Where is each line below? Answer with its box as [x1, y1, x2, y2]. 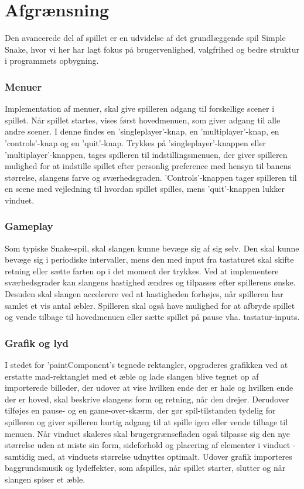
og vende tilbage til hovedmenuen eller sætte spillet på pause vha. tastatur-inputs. [5, 311, 300, 323]
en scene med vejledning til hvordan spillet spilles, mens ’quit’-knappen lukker [5, 182, 285, 195]
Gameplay [5, 219, 53, 233]
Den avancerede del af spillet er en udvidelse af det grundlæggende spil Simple [5, 32, 286, 44]
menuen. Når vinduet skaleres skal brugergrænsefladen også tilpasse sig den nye [5, 427, 290, 439]
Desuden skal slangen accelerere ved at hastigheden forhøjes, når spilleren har [5, 288, 283, 300]
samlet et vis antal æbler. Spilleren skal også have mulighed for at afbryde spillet [5, 299, 295, 311]
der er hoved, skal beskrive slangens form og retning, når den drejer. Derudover [5, 392, 289, 405]
